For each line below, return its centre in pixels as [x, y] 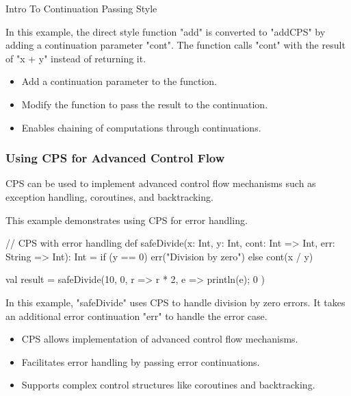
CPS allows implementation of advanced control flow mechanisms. [160, 339]
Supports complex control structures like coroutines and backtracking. [168, 385]
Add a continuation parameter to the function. [119, 81]
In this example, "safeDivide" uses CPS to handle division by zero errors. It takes [175, 302]
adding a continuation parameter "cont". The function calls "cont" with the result [175, 45]
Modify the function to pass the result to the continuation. [145, 104]
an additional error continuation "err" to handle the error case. [136, 315]
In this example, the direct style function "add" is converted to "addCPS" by [166, 31]
